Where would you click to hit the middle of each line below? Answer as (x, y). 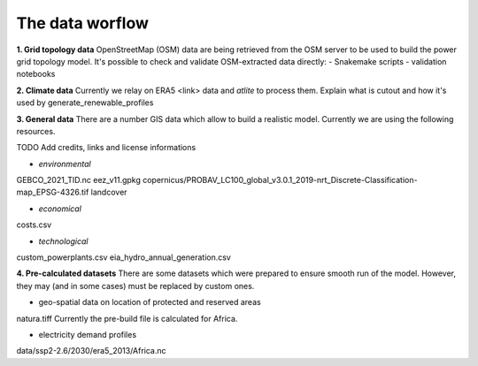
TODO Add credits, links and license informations (106, 148)
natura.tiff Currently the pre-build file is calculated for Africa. (127, 318)
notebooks (36, 74)
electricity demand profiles (88, 334)
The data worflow (83, 23)
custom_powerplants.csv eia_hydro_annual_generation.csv (124, 257)
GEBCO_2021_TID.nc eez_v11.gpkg (79, 180)
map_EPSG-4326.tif (53, 192)
